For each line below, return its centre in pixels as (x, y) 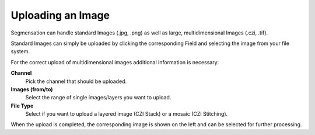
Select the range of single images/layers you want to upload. (98, 98)
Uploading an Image (60, 15)
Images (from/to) (32, 89)
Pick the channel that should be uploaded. (76, 81)
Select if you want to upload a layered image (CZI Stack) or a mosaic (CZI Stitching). (127, 114)
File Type (22, 106)
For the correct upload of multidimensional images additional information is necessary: (115, 62)
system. (20, 51)
